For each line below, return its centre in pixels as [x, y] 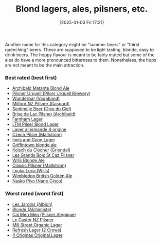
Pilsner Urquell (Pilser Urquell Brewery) [51, 94]
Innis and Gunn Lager [34, 140]
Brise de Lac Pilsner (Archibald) [44, 114]
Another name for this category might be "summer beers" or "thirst [72, 44]
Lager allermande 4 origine [39, 130]
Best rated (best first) [31, 78]
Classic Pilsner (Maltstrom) [39, 165]
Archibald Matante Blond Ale [41, 88]
